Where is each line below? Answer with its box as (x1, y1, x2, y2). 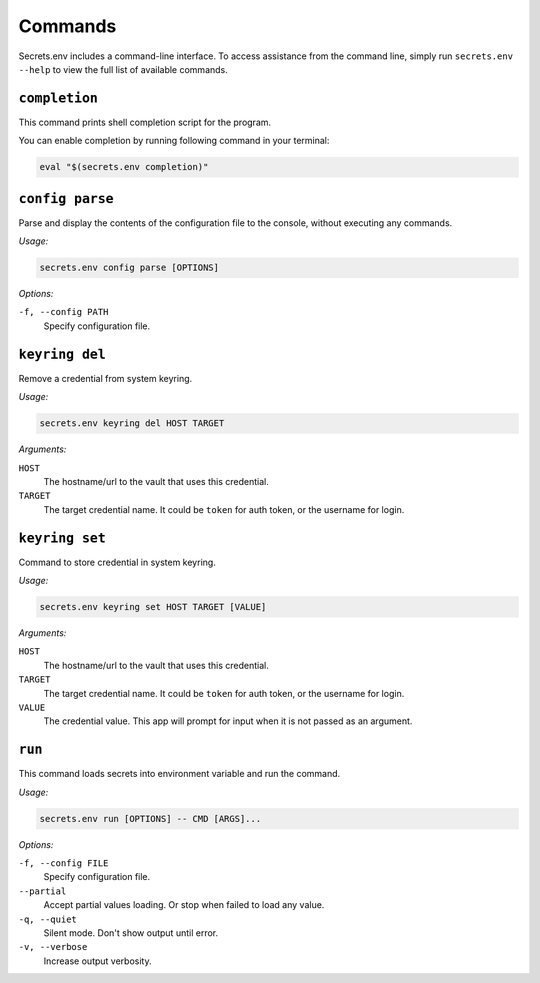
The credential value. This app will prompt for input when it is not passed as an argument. (43, 715, 413, 727)
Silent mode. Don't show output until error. (43, 926, 219, 939)
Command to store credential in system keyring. (18, 556, 217, 568)
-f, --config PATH (18, 306, 109, 318)
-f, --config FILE (18, 857, 109, 869)
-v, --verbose (18, 941, 88, 953)
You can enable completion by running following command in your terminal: (18, 135, 330, 147)
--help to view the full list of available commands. (18, 63, 229, 75)
